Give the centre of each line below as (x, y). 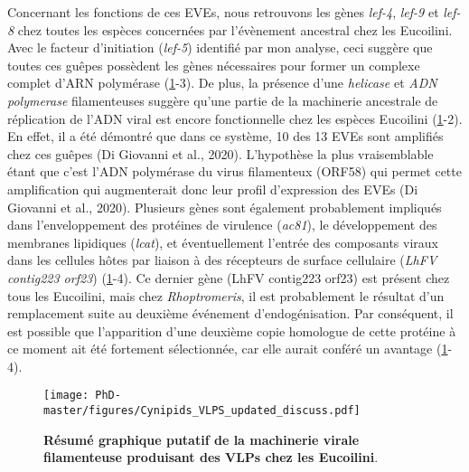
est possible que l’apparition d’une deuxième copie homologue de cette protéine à (232, 330)
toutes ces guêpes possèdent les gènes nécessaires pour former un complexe (214, 65)
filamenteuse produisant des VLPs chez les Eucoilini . (211, 457)
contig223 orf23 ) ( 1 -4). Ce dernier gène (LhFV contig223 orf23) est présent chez (229, 277)
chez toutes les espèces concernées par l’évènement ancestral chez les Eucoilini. (235, 29)
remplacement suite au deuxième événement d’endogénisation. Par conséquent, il (230, 313)
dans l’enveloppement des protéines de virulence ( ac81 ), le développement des (222, 225)
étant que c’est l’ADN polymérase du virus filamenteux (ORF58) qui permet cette (234, 171)
